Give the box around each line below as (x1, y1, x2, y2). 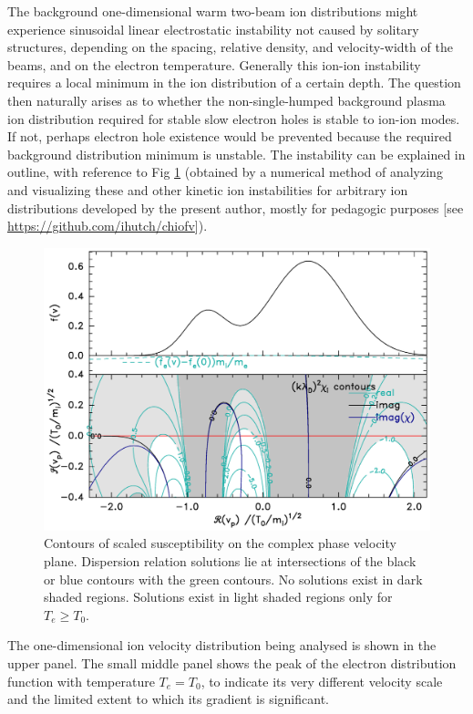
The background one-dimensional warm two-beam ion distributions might (7, 2, 418, 20)
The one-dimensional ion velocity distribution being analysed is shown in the (7, 636, 437, 655)
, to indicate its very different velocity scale (201, 671, 443, 690)
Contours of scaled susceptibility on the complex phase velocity (44, 533, 396, 553)
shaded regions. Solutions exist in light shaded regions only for (44, 587, 393, 606)
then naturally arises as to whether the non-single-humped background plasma (7, 90, 446, 109)
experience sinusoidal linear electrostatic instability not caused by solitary (7, 19, 419, 38)
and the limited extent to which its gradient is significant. (7, 689, 329, 709)
